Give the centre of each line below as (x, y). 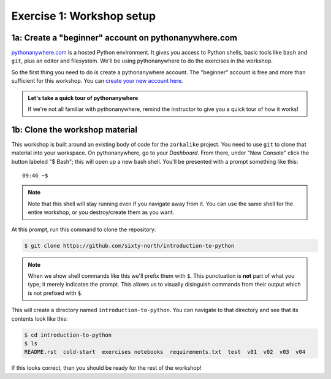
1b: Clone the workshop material (74, 130)
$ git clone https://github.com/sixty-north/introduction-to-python (129, 246)
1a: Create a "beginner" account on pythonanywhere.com (124, 38)
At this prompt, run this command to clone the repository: (84, 229)
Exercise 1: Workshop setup (84, 16)
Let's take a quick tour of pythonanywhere (83, 98)
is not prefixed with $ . (55, 293)
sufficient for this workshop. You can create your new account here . (97, 81)
